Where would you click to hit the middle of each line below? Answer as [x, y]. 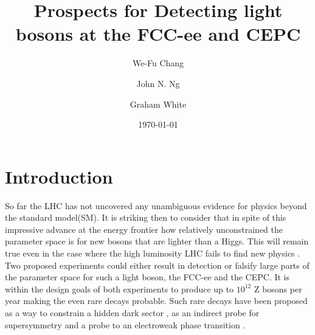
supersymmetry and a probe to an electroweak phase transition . [125, 324]
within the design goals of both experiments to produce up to [119, 288]
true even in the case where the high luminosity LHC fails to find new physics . [153, 253]
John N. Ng [158, 83]
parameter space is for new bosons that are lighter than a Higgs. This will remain [157, 241]
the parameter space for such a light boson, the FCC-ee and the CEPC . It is [147, 277]
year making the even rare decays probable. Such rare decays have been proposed [156, 301]
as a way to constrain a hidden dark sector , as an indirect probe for [132, 312]
